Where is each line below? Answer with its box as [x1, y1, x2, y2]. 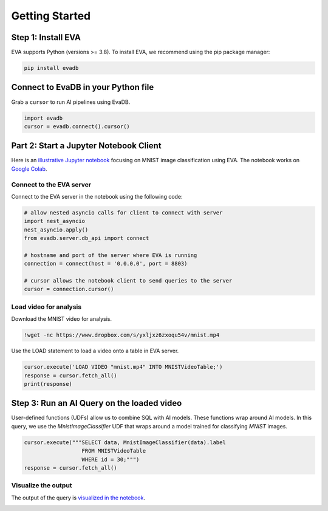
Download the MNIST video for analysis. [11, 315, 112, 323]
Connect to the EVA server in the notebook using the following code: [11, 193, 183, 200]
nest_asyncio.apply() [24, 226, 89, 233]
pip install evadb [24, 64, 79, 72]
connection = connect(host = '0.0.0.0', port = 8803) [24, 260, 188, 267]
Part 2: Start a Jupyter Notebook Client [11, 140, 162, 151]
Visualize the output [11, 481, 72, 490]
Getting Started [11, 9, 91, 22]
